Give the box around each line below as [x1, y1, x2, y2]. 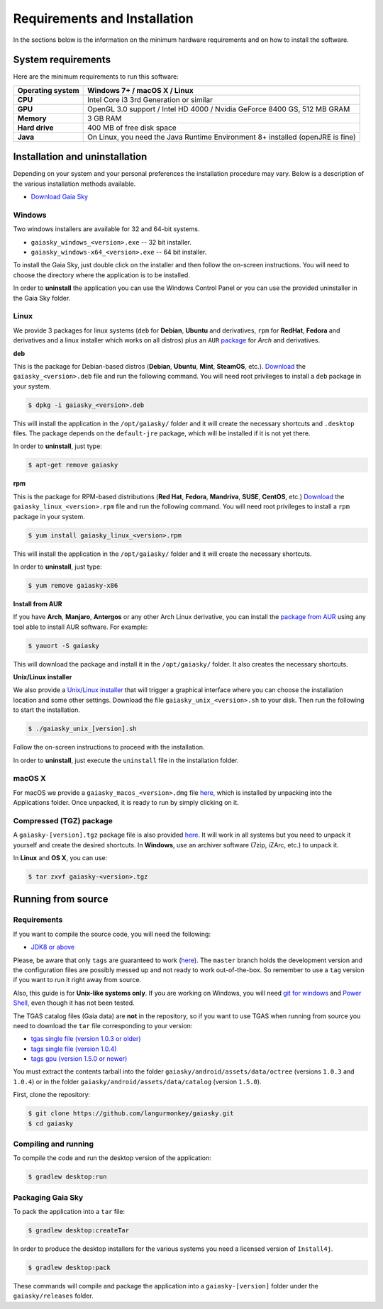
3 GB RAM [87, 113, 122, 123]
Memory [17, 113, 47, 123]
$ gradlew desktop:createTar [28, 1227, 130, 1235]
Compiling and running [13, 1139, 94, 1149]
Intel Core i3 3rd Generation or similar [87, 94, 213, 104]
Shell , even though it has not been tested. [13, 998, 135, 1007]
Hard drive [17, 123, 54, 133]
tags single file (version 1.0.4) [30, 1045, 117, 1053]
